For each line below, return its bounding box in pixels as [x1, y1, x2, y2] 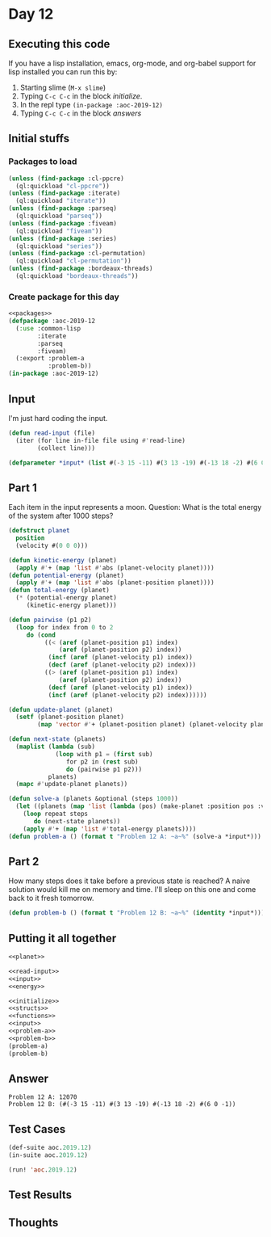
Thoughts [8, 1215, 59, 1229]
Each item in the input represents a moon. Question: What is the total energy [8, 503, 262, 512]
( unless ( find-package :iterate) [8, 189, 121, 198]
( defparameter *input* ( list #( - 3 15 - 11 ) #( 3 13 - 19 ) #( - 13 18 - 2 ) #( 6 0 [8, 458, 265, 467]
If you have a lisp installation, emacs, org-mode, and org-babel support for [8, 58, 256, 68]
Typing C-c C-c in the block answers [19, 108, 142, 118]
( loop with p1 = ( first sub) [55, 750, 153, 758]
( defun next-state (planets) [8, 735, 106, 743]
